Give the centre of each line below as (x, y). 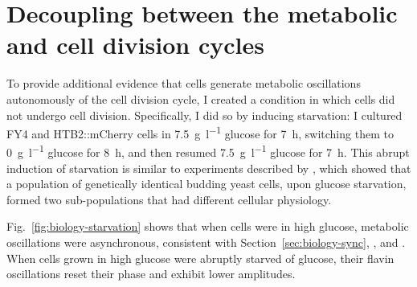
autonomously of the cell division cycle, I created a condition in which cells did (201, 98)
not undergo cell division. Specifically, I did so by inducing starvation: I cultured (204, 115)
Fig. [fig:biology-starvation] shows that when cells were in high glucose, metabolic (208, 226)
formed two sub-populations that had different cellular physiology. (169, 199)
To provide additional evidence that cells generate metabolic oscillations (184, 83)
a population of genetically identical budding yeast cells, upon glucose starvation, (206, 184)
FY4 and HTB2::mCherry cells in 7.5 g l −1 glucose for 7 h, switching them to (200, 132)
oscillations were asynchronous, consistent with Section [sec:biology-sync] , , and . (206, 242)
